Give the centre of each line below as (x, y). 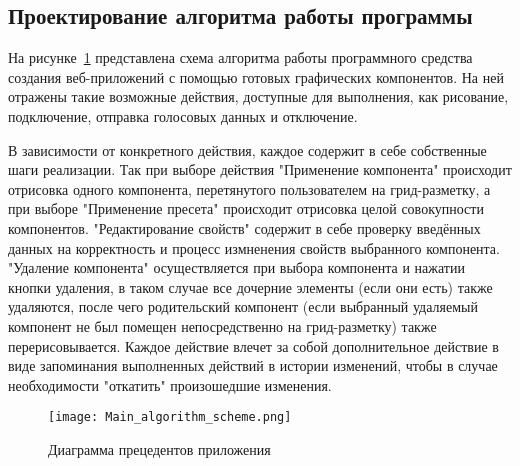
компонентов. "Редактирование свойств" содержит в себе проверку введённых (244, 227)
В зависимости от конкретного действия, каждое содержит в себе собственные (247, 149)
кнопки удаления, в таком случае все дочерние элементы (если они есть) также (250, 286)
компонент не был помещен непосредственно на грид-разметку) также (222, 325)
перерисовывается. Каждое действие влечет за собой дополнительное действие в (253, 345)
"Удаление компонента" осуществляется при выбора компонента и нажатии (236, 267)
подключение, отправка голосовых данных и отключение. (183, 115)
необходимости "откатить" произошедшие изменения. (170, 384)
